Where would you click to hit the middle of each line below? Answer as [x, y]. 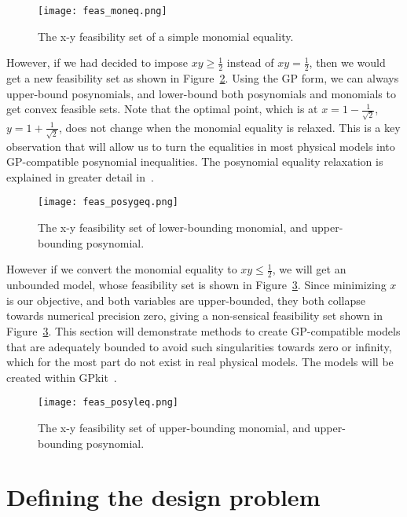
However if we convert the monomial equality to [122, 269]
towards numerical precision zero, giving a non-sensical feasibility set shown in [195, 315]
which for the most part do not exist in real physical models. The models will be [200, 362]
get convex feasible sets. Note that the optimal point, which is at [162, 109]
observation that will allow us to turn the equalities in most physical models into [201, 146]
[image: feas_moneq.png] [103, 11]
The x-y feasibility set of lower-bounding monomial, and [173, 227]
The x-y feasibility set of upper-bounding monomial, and [174, 427]
